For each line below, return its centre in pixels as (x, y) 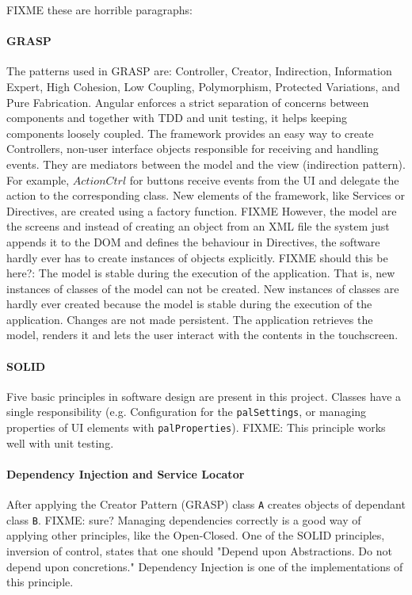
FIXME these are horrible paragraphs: (99, 10)
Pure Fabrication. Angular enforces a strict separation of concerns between (188, 102)
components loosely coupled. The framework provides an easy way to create (190, 133)
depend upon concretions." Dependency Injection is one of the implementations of (205, 566)
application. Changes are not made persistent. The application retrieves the (190, 319)
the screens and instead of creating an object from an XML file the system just (198, 226)
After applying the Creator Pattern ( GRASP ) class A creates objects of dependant (206, 504)
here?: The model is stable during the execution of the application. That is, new (201, 273)
